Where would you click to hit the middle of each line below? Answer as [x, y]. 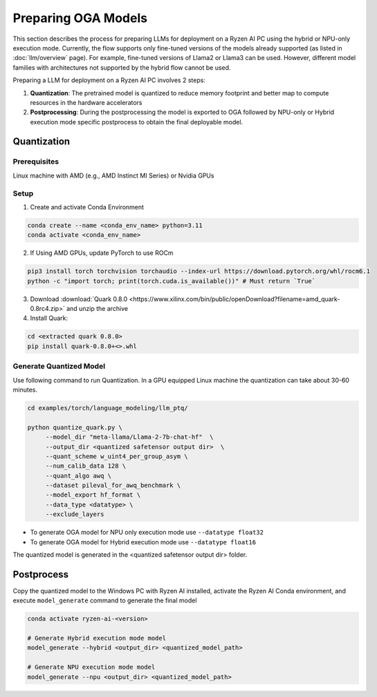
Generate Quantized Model [59, 366]
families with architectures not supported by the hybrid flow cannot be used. [122, 67]
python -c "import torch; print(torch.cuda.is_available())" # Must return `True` [172, 281]
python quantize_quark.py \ [75, 427]
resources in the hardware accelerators [86, 102]
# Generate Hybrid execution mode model [96, 638]
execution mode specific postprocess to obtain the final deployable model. [137, 122]
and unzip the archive [97, 309]
